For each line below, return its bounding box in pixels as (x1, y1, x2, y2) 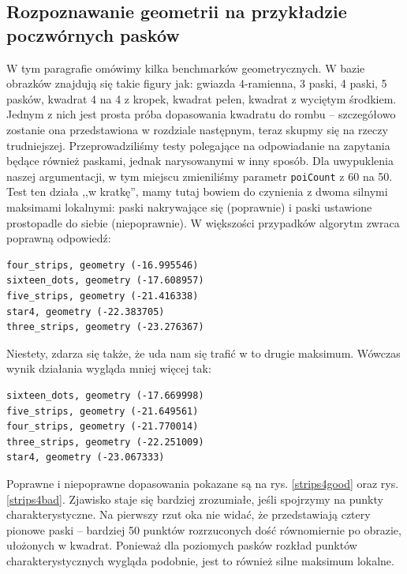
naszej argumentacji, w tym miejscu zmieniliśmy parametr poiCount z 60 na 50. (6, 167, 393, 184)
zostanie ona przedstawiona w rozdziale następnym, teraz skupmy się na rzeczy (6, 121, 388, 137)
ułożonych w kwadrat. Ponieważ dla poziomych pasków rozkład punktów (6, 537, 357, 553)
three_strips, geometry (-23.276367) (6, 321, 204, 333)
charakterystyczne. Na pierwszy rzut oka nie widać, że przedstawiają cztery (6, 506, 371, 523)
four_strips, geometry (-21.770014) (6, 421, 199, 433)
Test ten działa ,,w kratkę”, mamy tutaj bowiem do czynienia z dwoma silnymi (6, 183, 388, 200)
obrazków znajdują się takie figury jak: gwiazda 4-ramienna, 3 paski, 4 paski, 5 (6, 75, 387, 92)
